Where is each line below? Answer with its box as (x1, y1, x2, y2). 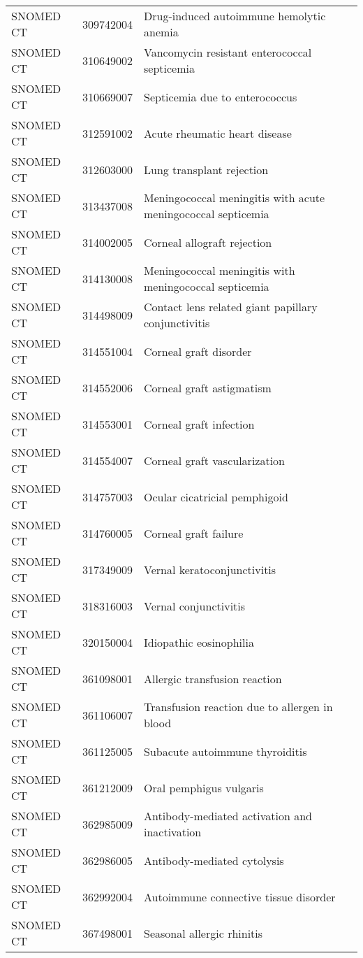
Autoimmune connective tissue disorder (144, 888, 336, 905)
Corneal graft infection (144, 415, 255, 432)
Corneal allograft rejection (144, 234, 272, 250)
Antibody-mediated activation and (144, 808, 312, 824)
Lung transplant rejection (144, 161, 269, 178)
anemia (144, 24, 179, 40)
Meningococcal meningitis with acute (144, 190, 325, 206)
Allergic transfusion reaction (144, 670, 282, 687)
